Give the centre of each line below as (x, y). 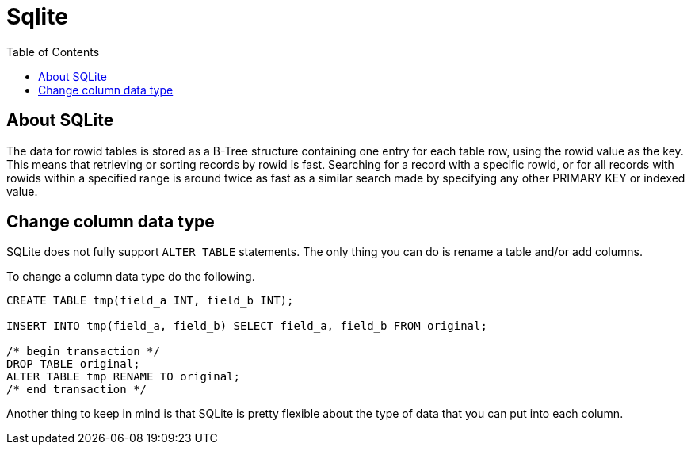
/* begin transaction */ (83, 352)
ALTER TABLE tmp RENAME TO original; (124, 377)
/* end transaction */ (77, 390)
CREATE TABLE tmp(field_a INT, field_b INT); (150, 301)
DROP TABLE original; (73, 364)
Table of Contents (53, 52)
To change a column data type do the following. (131, 277)
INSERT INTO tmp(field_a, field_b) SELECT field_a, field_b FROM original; (247, 326)
